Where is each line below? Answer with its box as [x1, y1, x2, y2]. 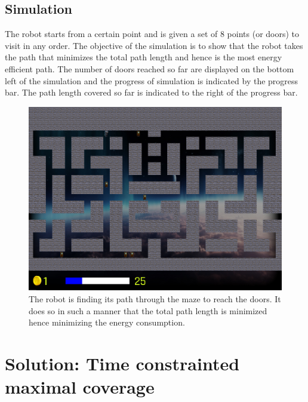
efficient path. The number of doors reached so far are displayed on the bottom [5, 62, 294, 75]
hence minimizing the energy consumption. [29, 316, 185, 329]
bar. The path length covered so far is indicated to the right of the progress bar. [5, 86, 298, 99]
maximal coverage [5, 375, 155, 399]
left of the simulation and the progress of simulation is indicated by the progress [5, 74, 298, 87]
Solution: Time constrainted [5, 351, 240, 375]
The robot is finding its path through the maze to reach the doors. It [29, 293, 281, 305]
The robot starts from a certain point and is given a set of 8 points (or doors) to [5, 27, 300, 40]
